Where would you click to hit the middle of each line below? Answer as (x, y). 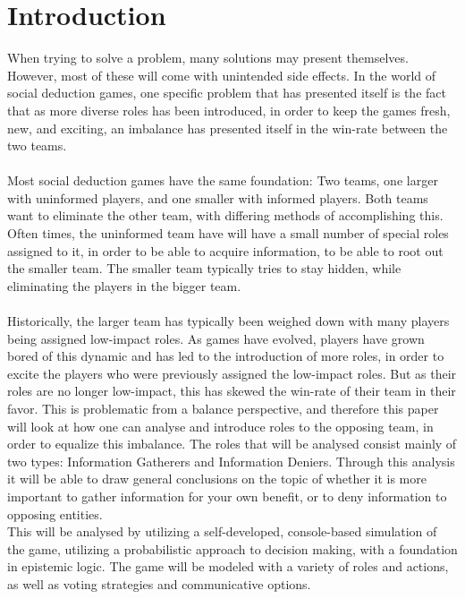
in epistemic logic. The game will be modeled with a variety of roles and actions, (228, 566)
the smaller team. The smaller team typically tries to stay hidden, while (204, 268)
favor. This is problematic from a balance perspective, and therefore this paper (223, 408)
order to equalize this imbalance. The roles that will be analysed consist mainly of (232, 444)
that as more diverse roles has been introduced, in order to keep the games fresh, (229, 110)
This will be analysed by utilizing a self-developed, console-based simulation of (222, 531)
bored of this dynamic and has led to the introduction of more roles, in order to (226, 356)
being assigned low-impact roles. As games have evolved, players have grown (216, 338)
